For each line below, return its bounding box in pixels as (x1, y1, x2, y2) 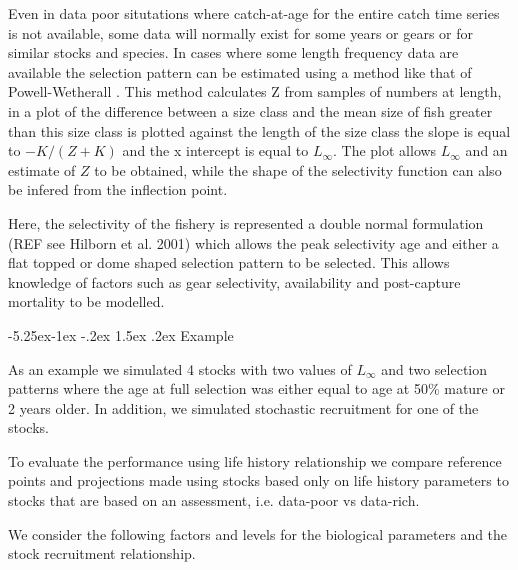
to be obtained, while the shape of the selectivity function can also (94, 159, 502, 180)
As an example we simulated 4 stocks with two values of (8, 358, 352, 379)
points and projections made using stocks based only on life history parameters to (8, 470, 509, 491)
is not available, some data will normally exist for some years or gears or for (8, 22, 474, 43)
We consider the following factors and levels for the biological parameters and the (8, 523, 508, 544)
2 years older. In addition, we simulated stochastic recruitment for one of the (8, 397, 479, 418)
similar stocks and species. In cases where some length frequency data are (8, 42, 459, 63)
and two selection (381, 358, 488, 379)
